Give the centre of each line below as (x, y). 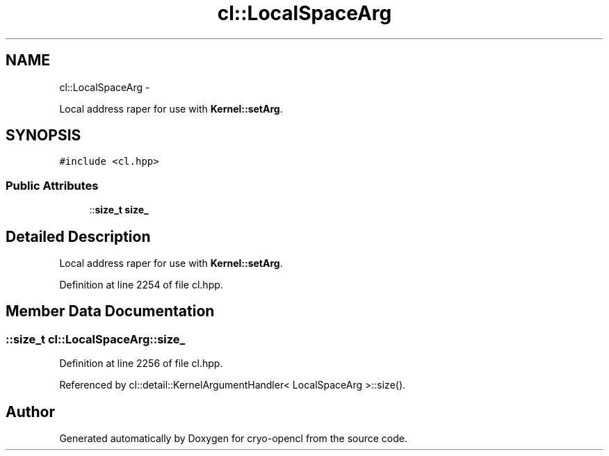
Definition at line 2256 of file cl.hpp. (141, 364)
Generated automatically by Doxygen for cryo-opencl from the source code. (234, 439)
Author (30, 412)
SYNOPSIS (43, 136)
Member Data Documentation (110, 311)
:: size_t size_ (119, 210)
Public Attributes (52, 185)
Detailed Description (78, 236)
